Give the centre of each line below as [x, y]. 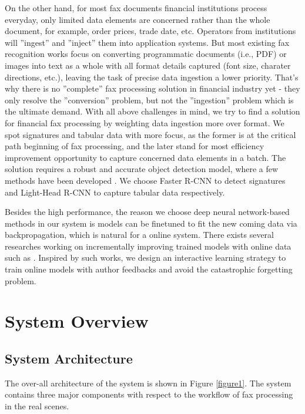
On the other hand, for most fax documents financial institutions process [136, 8]
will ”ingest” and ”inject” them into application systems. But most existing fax [147, 42]
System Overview [77, 321]
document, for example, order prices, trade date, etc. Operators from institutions [150, 31]
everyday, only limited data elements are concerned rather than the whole [138, 19]
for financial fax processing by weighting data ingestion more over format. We [145, 122]
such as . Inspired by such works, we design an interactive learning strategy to [145, 258]
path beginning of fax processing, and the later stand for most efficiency [135, 146]
